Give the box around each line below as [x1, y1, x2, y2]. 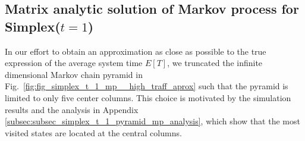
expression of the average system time [5, 57, 143, 69]
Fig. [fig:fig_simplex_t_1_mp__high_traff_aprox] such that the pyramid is [5, 80, 288, 92]
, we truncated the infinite [167, 57, 263, 69]
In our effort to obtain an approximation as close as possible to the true [5, 45, 266, 57]
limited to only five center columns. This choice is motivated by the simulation [5, 91, 291, 104]
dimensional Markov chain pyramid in [5, 68, 143, 80]
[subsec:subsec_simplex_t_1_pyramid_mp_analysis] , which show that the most [5, 115, 300, 127]
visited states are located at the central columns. [5, 126, 182, 139]
